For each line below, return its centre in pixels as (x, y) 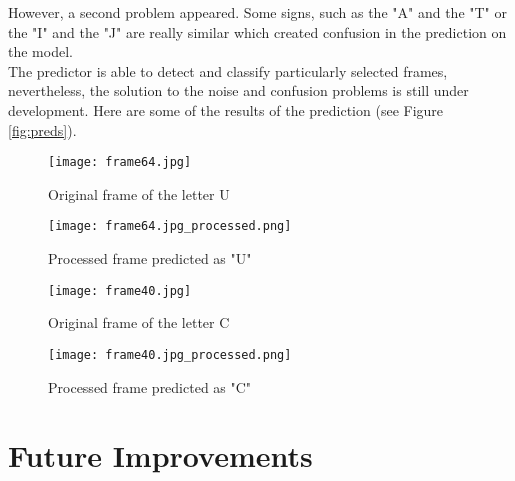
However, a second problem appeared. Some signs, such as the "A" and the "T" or (257, 12)
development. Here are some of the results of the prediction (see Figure (226, 109)
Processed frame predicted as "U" (150, 258)
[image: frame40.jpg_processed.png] (170, 354)
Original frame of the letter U (139, 193)
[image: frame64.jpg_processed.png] (170, 226)
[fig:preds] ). (42, 129)
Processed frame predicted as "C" (150, 386)
